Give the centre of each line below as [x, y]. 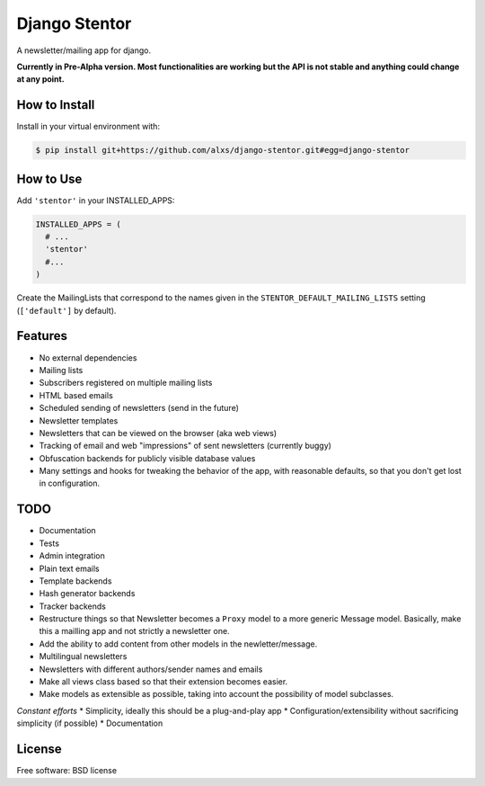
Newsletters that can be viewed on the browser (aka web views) [158, 433]
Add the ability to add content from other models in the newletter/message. [178, 644]
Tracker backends [73, 606]
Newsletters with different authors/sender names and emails [151, 669]
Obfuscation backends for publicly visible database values [147, 458]
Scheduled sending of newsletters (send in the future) [139, 408]
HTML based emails [76, 395]
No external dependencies [88, 357]
